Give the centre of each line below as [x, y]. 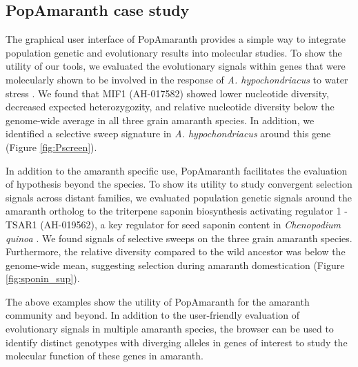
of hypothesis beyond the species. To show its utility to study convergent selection [179, 184]
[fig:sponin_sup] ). [43, 278]
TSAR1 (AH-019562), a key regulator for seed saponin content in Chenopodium [173, 224]
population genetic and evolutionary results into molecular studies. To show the [174, 52]
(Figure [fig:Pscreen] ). [51, 147]
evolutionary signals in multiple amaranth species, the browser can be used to [170, 329]
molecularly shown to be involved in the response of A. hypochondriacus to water [177, 79]
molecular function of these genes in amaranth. [105, 356]
